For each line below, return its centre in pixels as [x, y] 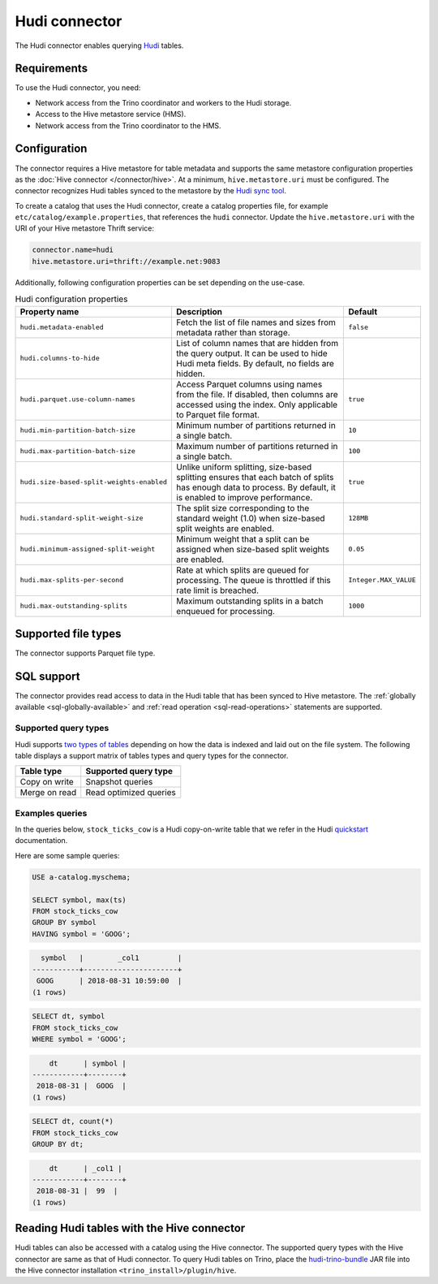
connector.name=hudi [73, 250]
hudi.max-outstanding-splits [74, 606]
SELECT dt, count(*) [73, 1122]
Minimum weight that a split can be [243, 538]
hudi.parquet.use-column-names [77, 399]
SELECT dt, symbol [69, 1016]
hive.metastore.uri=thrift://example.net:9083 [126, 261]
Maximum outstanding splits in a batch [249, 601]
